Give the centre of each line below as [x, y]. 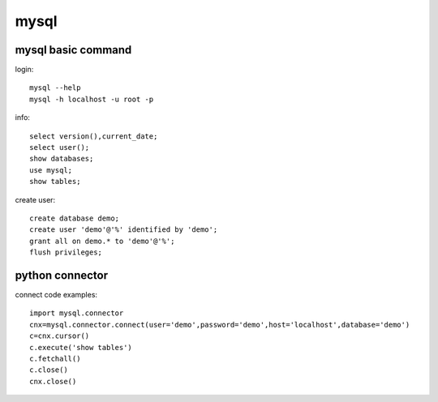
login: [24, 70]
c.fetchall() [55, 359]
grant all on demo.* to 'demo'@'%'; [102, 241]
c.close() [49, 370]
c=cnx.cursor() [60, 336]
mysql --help [55, 88]
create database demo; [75, 218]
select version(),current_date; [94, 136]
